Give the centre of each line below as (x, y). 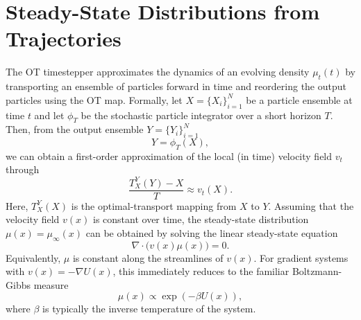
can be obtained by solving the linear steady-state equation (212, 232)
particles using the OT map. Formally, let (94, 99)
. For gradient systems (301, 257)
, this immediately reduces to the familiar (201, 271)
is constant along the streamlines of (148, 257)
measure (51, 284)
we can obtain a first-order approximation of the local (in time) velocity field (169, 155)
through (23, 169)
